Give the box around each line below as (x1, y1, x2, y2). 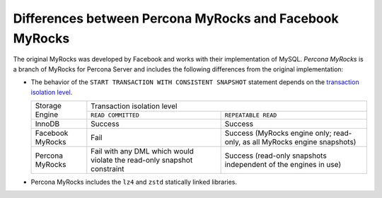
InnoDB (35, 119, 60, 129)
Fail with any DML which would (91, 146, 195, 156)
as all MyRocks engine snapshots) (242, 136, 357, 146)
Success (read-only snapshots (224, 151, 327, 161)
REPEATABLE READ (224, 112, 277, 120)
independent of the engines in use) (224, 159, 342, 169)
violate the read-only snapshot (91, 155, 193, 165)
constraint (91, 163, 125, 173)
